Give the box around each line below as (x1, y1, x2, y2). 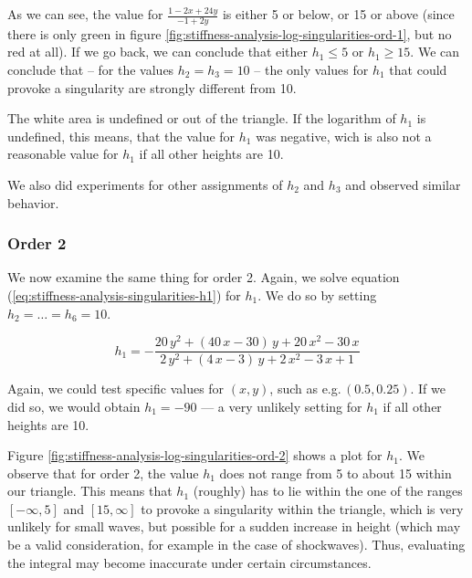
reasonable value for (7, 144, 119, 163)
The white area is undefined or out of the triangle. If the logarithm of (7, 109, 396, 128)
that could (389, 60, 447, 79)
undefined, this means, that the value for (7, 126, 236, 145)
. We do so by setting (257, 285, 377, 304)
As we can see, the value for (7, 5, 163, 23)
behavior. (7, 193, 59, 212)
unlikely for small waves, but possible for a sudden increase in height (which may (7, 517, 461, 536)
